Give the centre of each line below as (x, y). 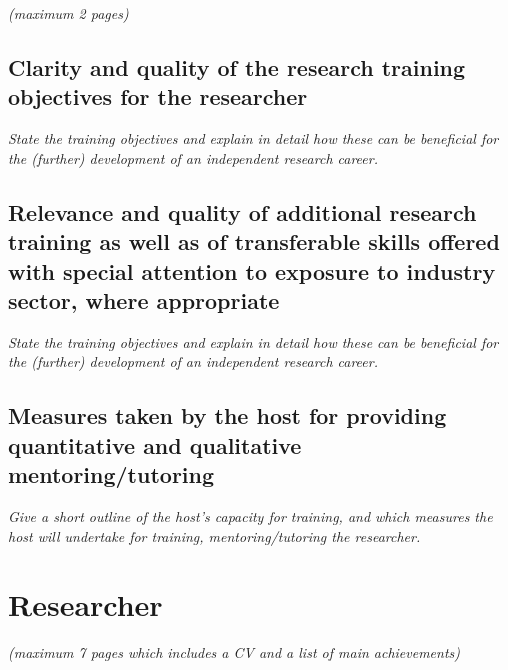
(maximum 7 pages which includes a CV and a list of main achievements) (234, 652)
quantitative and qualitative (155, 444)
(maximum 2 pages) (68, 13)
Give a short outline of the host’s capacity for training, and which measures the (250, 515)
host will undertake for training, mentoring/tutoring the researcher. (214, 535)
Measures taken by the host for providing (227, 415)
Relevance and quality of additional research (242, 211)
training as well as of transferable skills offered (254, 241)
